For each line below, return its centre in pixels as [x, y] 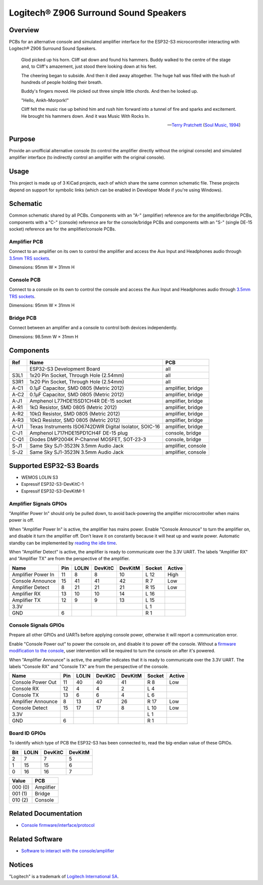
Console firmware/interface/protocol [58, 825]
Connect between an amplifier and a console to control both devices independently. [93, 328]
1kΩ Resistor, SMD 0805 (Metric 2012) [73, 407]
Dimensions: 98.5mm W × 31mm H [44, 336]
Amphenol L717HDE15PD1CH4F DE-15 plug [79, 433]
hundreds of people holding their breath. [62, 82]
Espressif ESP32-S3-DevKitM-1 [53, 491]
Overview [24, 30]
